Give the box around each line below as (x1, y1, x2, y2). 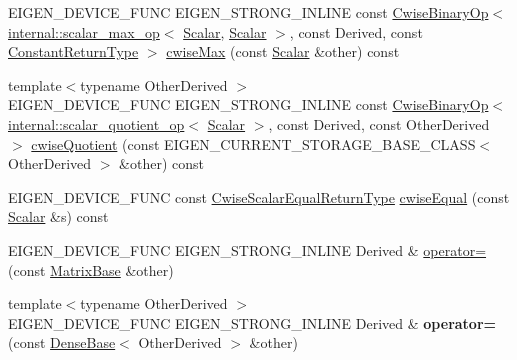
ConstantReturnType (8, 41, 139, 62)
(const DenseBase (8, 332, 116, 353)
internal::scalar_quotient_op (8, 113, 185, 134)
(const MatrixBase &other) (8, 259, 174, 280)
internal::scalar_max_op (8, 21, 160, 42)
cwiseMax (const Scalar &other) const (166, 41, 400, 62)
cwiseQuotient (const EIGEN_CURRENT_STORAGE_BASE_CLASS (31, 133, 476, 154)
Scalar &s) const (8, 206, 109, 227)
